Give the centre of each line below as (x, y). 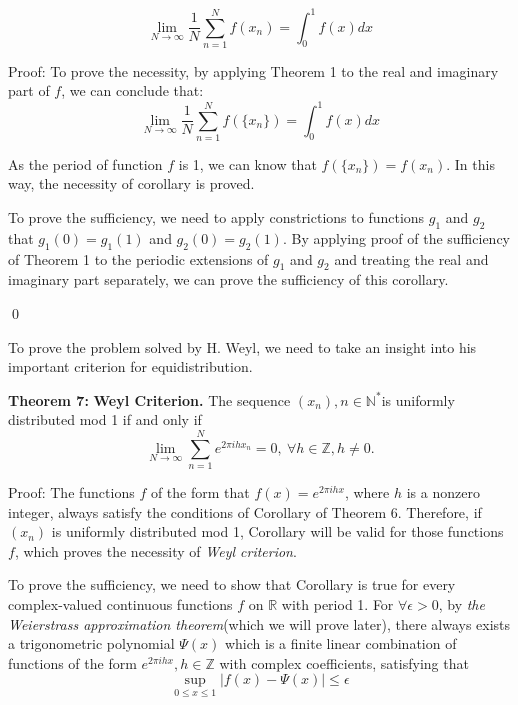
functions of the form (72, 662)
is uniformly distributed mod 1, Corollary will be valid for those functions (277, 531)
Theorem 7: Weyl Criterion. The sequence (149, 399)
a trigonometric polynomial (91, 643)
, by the (461, 604)
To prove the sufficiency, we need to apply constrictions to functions (216, 217)
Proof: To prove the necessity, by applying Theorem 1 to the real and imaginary (253, 70)
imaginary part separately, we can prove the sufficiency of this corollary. (228, 279)
